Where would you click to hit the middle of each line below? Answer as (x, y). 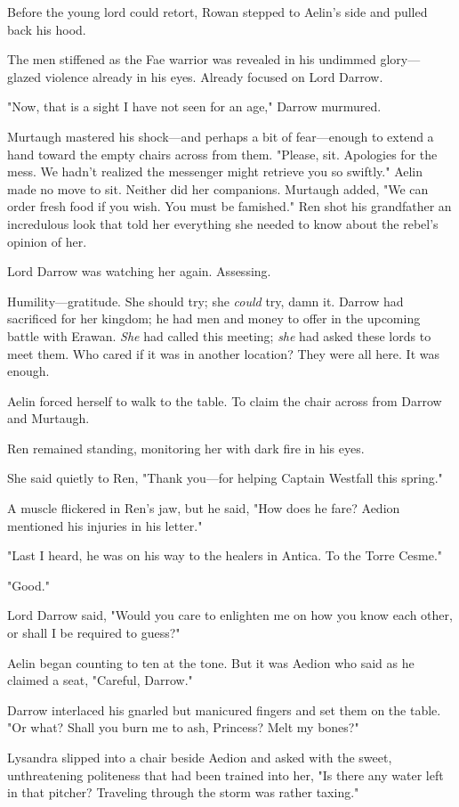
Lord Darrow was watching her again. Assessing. (139, 271)
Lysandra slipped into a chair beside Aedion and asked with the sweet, (200, 757)
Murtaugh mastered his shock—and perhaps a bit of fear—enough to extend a (221, 136)
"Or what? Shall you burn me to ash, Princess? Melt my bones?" (183, 727)
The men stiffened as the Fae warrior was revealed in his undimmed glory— (214, 59)
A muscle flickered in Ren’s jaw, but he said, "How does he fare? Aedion (204, 508)
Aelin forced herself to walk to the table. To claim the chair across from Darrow (225, 400)
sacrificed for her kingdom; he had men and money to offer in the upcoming (214, 318)
